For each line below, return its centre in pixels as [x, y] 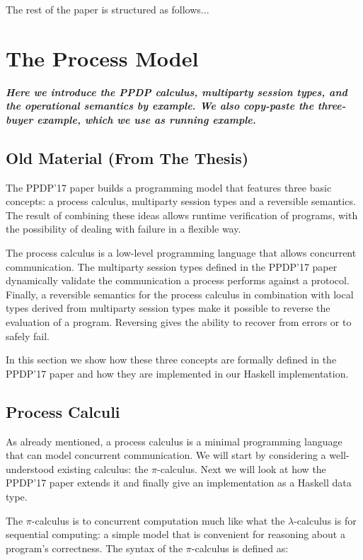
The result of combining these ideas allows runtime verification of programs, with [182, 215]
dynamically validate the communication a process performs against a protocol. [178, 280]
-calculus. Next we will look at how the [242, 468]
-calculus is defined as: [240, 548]
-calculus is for [325, 520]
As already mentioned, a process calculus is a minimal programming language [174, 441]
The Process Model [102, 58]
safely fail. [28, 336]
